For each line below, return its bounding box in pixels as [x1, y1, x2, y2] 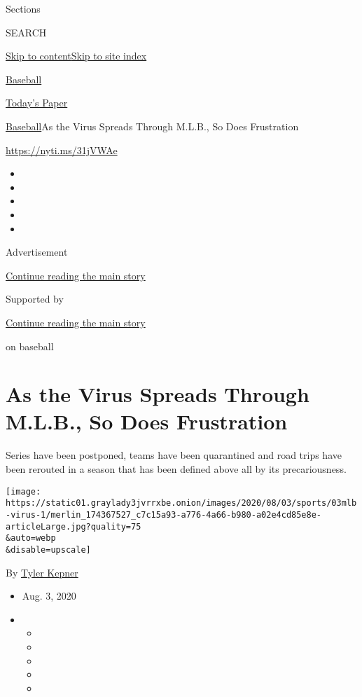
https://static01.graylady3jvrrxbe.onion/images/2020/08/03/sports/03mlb [6, 498, 357, 509]
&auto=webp [6, 533, 56, 544]
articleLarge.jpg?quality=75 [6, 521, 141, 532]
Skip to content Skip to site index [6, 48, 147, 63]
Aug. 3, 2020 [22, 588, 76, 603]
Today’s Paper [6, 95, 68, 110]
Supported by [6, 291, 64, 306]
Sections [6, 1, 41, 15]
